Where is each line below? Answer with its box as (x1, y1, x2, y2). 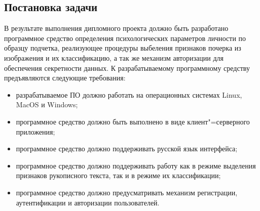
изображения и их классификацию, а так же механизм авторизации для (4, 52, 224, 63)
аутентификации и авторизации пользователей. (16, 197, 160, 207)
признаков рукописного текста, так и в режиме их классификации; (16, 170, 221, 181)
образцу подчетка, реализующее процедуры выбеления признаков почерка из (4, 43, 241, 53)
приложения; (16, 126, 55, 137)
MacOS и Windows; (16, 99, 78, 110)
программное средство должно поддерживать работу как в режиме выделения (16, 160, 256, 171)
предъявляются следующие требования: (4, 72, 126, 83)
